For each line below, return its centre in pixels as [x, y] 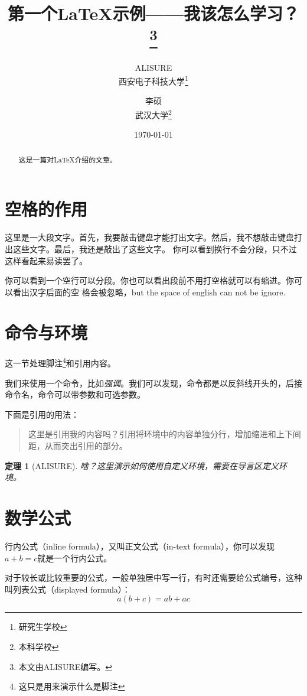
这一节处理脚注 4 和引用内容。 [60, 362]
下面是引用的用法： [42, 414]
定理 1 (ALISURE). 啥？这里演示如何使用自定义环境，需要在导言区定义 [142, 465]
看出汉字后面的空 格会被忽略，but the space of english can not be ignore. [149, 292]
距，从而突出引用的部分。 [78, 446]
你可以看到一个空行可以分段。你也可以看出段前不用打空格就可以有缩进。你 [149, 280]
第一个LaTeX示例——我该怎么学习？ [153, 13]
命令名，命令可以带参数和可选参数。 [75, 394]
